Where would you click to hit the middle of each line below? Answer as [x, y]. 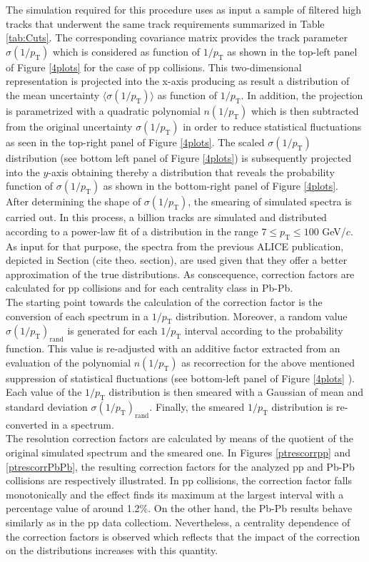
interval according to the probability [264, 331]
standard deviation [47, 407]
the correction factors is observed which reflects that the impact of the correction [183, 536]
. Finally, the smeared [197, 407]
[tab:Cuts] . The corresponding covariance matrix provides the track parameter [177, 37]
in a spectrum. [82, 424]
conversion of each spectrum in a [77, 316]
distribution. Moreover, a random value [262, 316]
